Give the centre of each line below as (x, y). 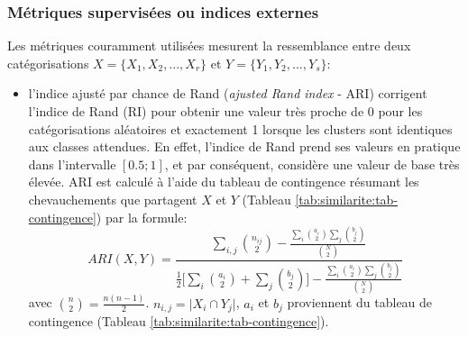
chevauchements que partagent (113, 199)
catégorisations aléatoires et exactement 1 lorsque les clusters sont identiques (240, 128)
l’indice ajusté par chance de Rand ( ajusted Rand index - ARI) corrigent (228, 93)
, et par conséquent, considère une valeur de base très (312, 164)
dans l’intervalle (72, 164)
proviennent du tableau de (360, 302)
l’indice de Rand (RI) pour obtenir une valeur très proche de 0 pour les (225, 111)
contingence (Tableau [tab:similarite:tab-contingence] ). (179, 321)
